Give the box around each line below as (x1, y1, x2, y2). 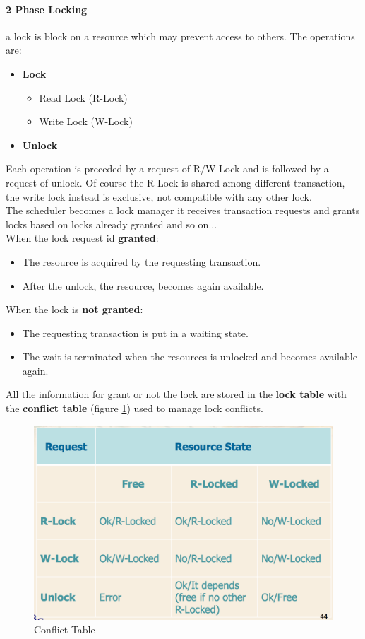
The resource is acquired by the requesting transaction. (22, 254, 261, 269)
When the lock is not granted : (6, 302, 143, 317)
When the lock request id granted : (6, 230, 159, 245)
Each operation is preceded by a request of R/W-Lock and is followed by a (6, 161, 329, 176)
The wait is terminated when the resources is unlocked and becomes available (22, 349, 357, 364)
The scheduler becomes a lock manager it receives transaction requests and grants (6, 203, 360, 218)
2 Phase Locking (6, 1, 88, 16)
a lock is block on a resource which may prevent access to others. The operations (6, 28, 355, 43)
